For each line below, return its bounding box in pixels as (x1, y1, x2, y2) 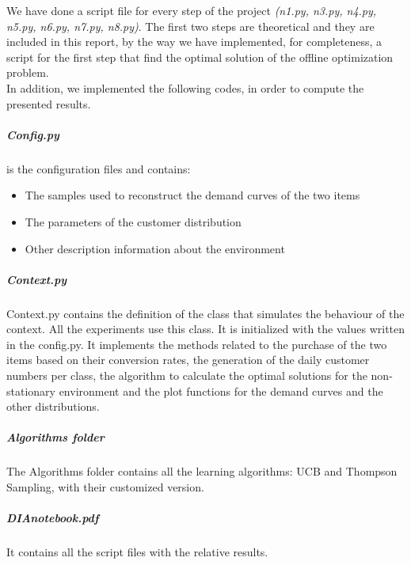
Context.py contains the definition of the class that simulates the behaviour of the (6, 305, 405, 321)
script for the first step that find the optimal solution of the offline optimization (6, 48, 394, 65)
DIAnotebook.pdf (6, 510, 99, 526)
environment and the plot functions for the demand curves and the (59, 382, 383, 399)
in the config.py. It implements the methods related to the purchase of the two (6, 336, 387, 352)
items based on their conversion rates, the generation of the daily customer (6, 351, 370, 368)
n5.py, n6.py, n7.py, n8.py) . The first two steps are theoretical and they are (6, 17, 375, 34)
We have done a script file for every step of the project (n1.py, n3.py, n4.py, (6, 2, 377, 18)
